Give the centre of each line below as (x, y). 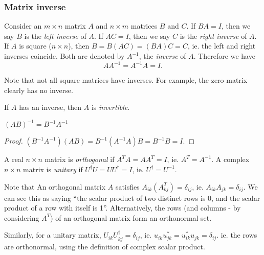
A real (14, 159)
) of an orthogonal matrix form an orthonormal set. (131, 217)
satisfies (127, 186)
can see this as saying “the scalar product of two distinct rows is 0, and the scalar (132, 198)
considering (22, 217)
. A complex (230, 159)
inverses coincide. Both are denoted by (64, 56)
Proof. (14, 141)
